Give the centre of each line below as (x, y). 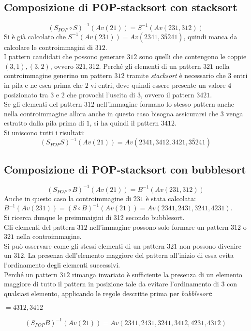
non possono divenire (210, 245)
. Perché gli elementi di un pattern (150, 66)
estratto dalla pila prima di (44, 123)
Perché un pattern (31, 274)
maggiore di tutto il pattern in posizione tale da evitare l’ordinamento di (111, 284)
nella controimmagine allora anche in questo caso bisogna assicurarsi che (111, 113)
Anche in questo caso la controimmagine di (68, 198)
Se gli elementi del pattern (43, 104)
